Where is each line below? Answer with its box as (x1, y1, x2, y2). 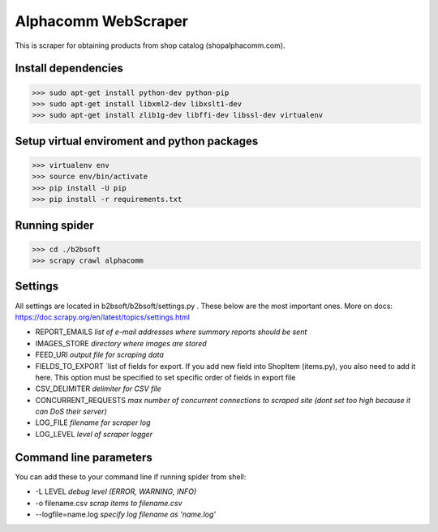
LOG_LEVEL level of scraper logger (35, 429, 153, 439)
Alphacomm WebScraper (15, 12, 189, 30)
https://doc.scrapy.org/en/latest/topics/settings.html (15, 312, 191, 322)
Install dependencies (15, 62, 123, 75)
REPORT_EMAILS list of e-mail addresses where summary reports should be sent (35, 327, 307, 337)
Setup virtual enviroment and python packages (15, 134, 259, 148)
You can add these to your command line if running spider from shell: (15, 471, 247, 482)
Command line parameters (15, 450, 153, 464)
